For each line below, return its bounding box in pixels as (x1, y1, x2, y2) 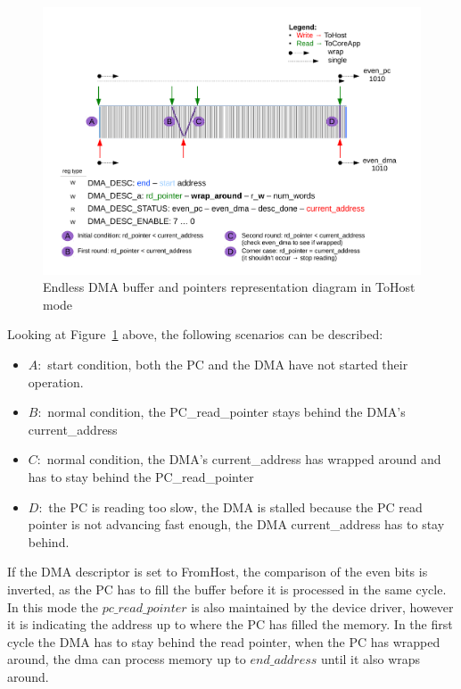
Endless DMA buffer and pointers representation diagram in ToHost (43, 278, 416, 296)
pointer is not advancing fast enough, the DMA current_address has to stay (28, 515, 445, 534)
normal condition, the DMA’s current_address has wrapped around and (46, 450, 441, 469)
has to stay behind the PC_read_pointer (28, 468, 254, 486)
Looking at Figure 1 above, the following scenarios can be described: (7, 325, 383, 344)
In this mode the (7, 597, 98, 616)
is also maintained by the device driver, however (191, 597, 454, 616)
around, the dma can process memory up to (7, 650, 246, 668)
